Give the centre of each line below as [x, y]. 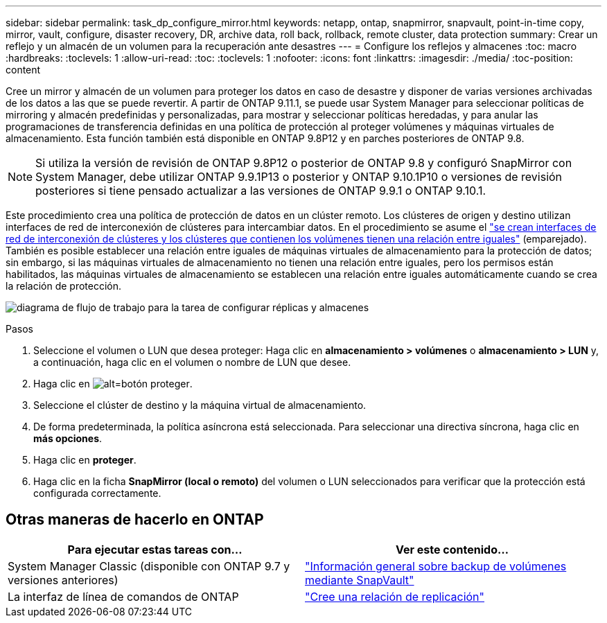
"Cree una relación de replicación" [395, 596]
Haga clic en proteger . [85, 460]
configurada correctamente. [97, 493]
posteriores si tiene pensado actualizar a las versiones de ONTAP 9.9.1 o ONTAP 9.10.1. [261, 191]
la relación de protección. [64, 286]
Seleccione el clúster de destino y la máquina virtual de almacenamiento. [200, 405]
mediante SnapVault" [360, 580]
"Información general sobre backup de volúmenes [436, 566]
